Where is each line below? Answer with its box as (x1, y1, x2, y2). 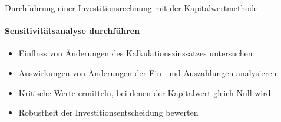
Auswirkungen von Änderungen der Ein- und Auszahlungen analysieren (18, 66, 277, 79)
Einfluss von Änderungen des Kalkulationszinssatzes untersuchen (18, 47, 253, 59)
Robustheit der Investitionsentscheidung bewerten (18, 106, 199, 118)
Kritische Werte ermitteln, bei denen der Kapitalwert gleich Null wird (18, 86, 271, 99)
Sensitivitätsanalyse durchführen (5, 25, 140, 37)
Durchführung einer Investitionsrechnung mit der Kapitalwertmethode (5, 2, 258, 13)
